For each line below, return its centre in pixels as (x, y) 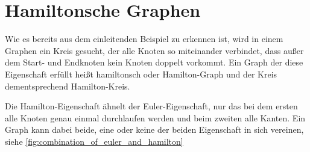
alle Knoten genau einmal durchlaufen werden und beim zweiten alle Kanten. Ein (155, 117)
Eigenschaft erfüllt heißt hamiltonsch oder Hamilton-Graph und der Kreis (141, 74)
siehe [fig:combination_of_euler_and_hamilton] (94, 141)
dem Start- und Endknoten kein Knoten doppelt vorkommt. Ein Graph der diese (154, 62)
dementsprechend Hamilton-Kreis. (68, 86)
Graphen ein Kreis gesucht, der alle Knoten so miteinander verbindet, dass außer (154, 50)
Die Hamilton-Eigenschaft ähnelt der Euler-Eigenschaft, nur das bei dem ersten (151, 106)
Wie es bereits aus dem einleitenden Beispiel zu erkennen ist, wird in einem (144, 39)
